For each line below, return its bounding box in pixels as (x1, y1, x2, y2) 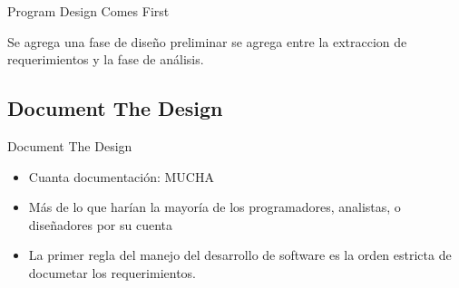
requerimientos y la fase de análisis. (7, 50, 204, 69)
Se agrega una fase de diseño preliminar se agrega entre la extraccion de (7, 32, 407, 51)
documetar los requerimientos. (28, 263, 197, 282)
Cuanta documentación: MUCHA (28, 167, 214, 186)
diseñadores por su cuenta (28, 215, 172, 234)
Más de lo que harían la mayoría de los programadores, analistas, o (28, 197, 401, 216)
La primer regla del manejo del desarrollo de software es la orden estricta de (28, 245, 452, 264)
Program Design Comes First (7, 2, 170, 20)
